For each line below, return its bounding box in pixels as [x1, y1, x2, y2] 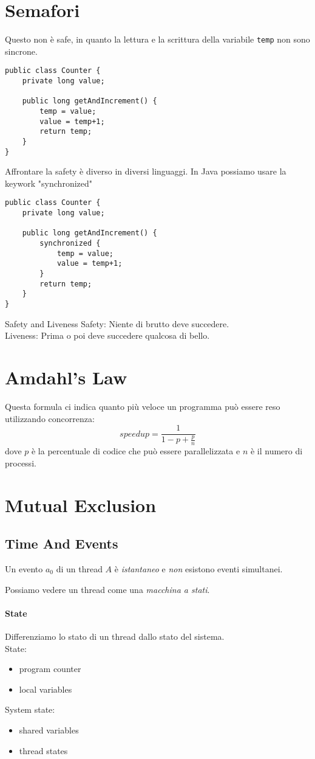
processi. [5, 456, 36, 469]
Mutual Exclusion [5, 492, 157, 517]
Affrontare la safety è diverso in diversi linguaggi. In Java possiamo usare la [5, 165, 286, 178]
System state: [5, 703, 55, 716]
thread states [19, 744, 68, 757]
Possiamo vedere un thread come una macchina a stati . [5, 583, 210, 595]
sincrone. [5, 44, 38, 57]
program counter [19, 662, 81, 675]
